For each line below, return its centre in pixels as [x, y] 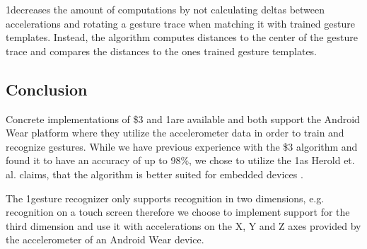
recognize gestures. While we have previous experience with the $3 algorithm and [182, 146]
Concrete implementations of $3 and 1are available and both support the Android [183, 118]
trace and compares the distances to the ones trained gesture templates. [162, 51]
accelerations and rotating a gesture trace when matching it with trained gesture [180, 23]
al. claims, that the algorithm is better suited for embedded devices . [155, 174]
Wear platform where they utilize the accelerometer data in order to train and [175, 133]
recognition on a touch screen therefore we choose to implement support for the [178, 212]
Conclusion [47, 89]
